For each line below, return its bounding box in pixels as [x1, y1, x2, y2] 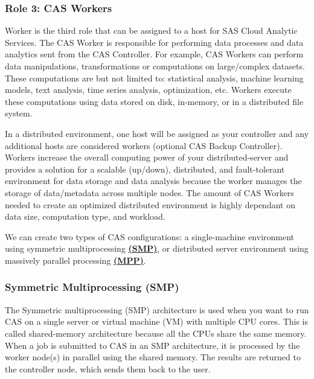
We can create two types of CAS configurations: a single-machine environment [5, 230, 295, 243]
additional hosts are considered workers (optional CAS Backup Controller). [5, 139, 283, 151]
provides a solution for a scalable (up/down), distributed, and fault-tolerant [5, 162, 285, 175]
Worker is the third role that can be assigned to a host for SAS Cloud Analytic [5, 24, 298, 37]
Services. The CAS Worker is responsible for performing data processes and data [5, 36, 304, 48]
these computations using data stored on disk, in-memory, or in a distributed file [5, 95, 304, 107]
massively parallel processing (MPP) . [5, 253, 146, 266]
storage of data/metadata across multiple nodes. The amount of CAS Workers [5, 186, 294, 199]
